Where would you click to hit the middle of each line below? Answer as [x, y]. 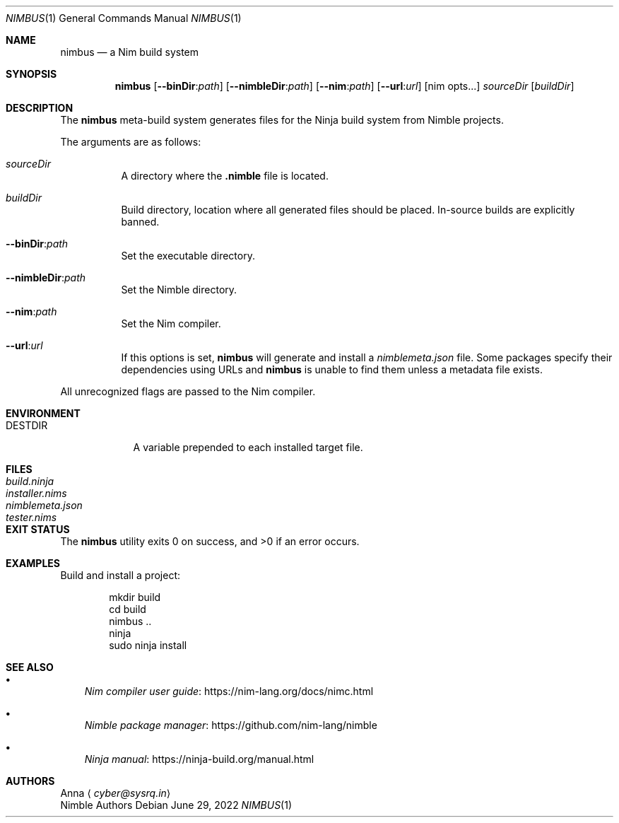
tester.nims [31, 517]
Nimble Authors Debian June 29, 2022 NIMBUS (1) [176, 805]
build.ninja [30, 481]
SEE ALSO [30, 667]
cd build [128, 609]
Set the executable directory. [188, 256]
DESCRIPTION [40, 108]
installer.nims [36, 493]
